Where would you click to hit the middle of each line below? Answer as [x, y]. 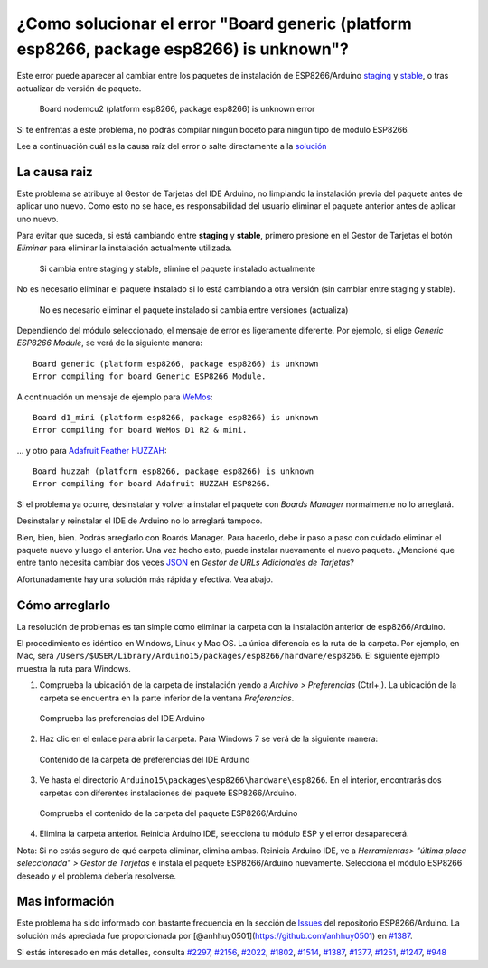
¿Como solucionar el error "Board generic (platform [215, 23]
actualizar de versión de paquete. [79, 88]
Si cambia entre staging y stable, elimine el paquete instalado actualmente [178, 268]
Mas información [66, 902]
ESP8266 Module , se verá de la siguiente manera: [110, 343]
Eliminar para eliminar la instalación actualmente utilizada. [124, 248]
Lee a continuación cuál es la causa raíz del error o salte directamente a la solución [172, 146]
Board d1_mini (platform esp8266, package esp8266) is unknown [176, 417]
